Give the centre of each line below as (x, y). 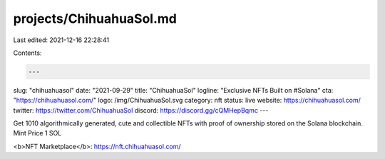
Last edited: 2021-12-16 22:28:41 (61, 40)
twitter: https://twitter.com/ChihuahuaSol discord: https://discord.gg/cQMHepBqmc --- (141, 110)
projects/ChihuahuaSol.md (95, 19)
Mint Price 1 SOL (37, 133)
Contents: (27, 53)
